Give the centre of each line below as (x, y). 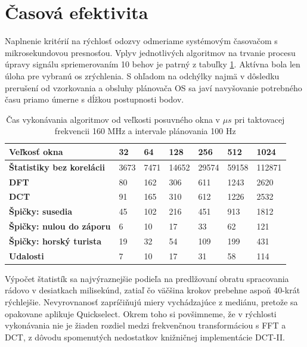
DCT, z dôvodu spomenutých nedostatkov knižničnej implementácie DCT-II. (145, 337)
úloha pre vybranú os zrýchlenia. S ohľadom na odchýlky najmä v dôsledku (142, 75)
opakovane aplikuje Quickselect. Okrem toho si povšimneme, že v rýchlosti (141, 313)
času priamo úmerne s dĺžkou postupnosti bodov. (94, 99)
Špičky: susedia (41, 211)
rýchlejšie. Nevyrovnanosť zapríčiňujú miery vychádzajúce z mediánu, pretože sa (151, 302)
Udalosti (27, 255)
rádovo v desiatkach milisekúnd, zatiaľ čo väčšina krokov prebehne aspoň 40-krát (153, 290)
